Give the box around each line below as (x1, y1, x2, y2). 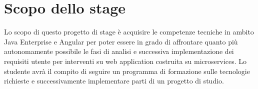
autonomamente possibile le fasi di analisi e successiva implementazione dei (4, 46, 234, 56)
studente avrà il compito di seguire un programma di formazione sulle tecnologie (4, 65, 250, 76)
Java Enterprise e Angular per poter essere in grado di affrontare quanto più (4, 36, 238, 46)
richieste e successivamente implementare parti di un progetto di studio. (4, 75, 224, 86)
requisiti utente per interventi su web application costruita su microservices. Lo (4, 55, 247, 66)
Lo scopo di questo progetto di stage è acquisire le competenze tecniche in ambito (4, 26, 254, 37)
